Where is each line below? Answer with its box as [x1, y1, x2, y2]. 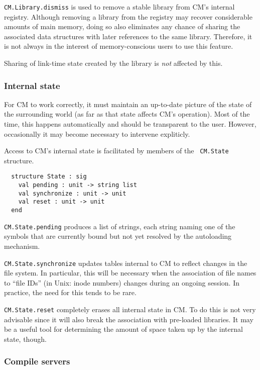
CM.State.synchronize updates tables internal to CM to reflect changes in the [4, 257, 247, 268]
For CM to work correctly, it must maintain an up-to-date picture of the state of [4, 99, 252, 109]
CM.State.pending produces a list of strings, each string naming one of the [4, 221, 235, 231]
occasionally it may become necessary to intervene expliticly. [4, 128, 190, 139]
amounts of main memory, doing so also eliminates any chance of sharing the [4, 21, 240, 32]
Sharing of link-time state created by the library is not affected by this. [4, 58, 223, 68]
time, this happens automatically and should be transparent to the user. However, [4, 119, 256, 129]
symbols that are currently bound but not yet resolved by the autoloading [4, 231, 232, 241]
